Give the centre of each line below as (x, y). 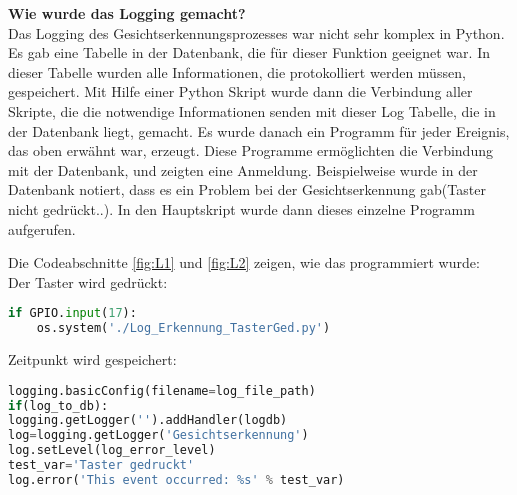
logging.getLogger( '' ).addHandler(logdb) (148, 420)
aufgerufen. (42, 228)
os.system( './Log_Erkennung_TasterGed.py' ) (183, 328)
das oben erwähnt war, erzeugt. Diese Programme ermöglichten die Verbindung (250, 150)
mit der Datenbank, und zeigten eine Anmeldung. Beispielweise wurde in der (243, 169)
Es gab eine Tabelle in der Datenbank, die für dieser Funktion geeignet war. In (249, 52)
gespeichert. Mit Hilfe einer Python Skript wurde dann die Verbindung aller (240, 91)
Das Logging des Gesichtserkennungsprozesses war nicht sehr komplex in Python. (256, 32)
